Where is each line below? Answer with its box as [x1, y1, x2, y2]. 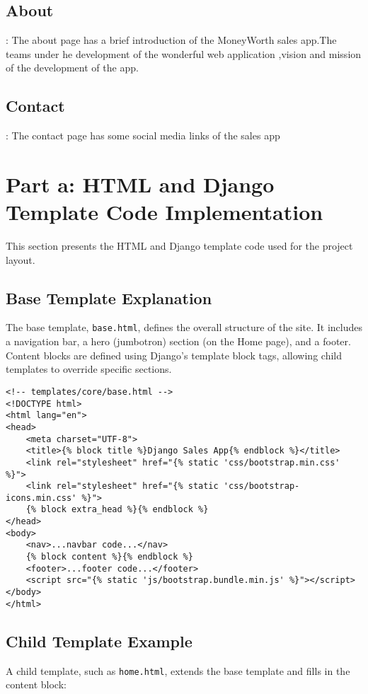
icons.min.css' [6, 492, 77, 503]
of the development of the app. [6, 60, 139, 75]
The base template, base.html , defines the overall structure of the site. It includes [6, 320, 362, 335]
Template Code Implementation [6, 197, 323, 226]
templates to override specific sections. [6, 362, 172, 376]
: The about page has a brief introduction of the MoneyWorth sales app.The [6, 33, 337, 47]
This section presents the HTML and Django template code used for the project [6, 238, 353, 253]
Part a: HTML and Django [6, 169, 275, 198]
